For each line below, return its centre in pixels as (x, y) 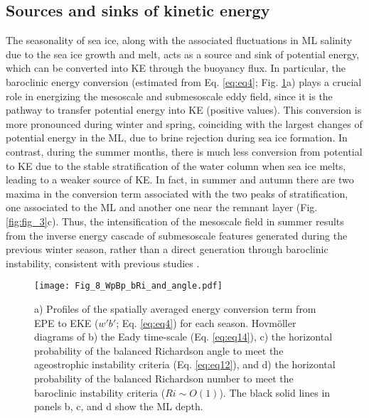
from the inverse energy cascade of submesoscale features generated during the (177, 235)
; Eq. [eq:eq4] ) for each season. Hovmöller (206, 322)
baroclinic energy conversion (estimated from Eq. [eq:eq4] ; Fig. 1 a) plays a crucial (184, 81)
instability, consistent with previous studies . (103, 263)
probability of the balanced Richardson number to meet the (164, 378)
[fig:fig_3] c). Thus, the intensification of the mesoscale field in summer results (175, 221)
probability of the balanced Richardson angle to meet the (159, 350)
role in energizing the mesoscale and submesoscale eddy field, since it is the (169, 96)
